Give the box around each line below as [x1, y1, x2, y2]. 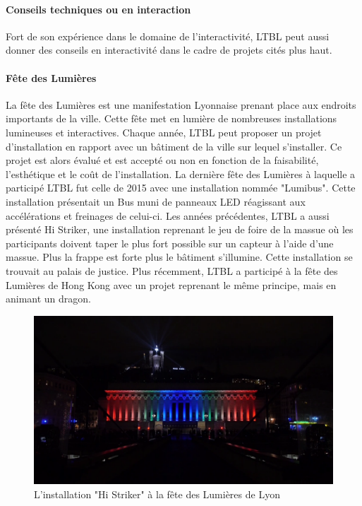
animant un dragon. [6, 291, 92, 306]
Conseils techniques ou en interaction [6, 1, 191, 16]
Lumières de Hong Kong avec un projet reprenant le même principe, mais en [6, 277, 337, 292]
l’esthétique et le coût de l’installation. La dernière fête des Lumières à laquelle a [6, 166, 356, 181]
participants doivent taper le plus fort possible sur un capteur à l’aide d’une [6, 235, 334, 250]
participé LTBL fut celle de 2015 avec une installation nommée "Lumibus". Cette [6, 180, 356, 195]
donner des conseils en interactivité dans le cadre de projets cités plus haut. [6, 42, 332, 57]
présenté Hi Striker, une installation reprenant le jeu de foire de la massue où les [6, 222, 354, 237]
